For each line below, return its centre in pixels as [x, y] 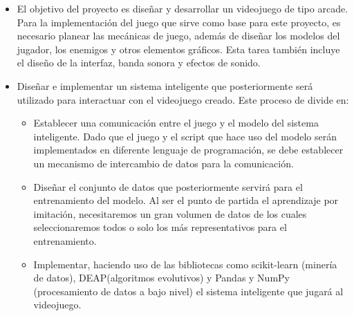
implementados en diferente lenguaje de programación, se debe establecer [188, 150]
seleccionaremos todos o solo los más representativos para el [160, 227]
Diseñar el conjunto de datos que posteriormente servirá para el [168, 186]
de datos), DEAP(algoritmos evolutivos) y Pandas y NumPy [161, 278]
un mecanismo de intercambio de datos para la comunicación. [164, 163]
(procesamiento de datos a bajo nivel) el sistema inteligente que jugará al [188, 291]
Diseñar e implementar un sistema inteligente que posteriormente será [165, 85]
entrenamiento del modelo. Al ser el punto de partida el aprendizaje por [186, 200]
